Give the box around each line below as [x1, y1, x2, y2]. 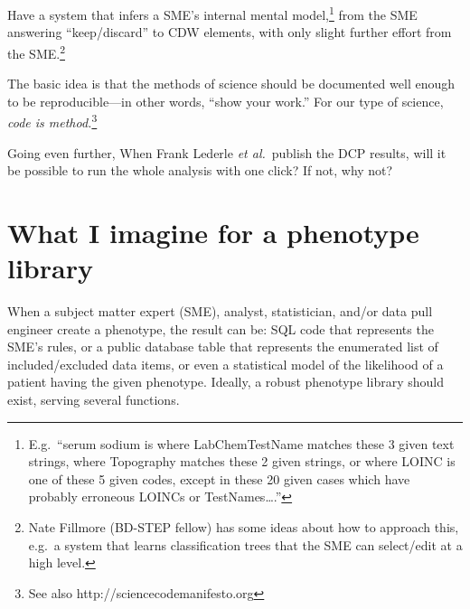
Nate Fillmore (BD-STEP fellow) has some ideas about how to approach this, [28, 517, 459, 536]
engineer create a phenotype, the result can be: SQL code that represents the [7, 319, 434, 338]
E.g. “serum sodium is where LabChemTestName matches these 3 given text [28, 434, 455, 453]
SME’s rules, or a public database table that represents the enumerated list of [7, 337, 438, 356]
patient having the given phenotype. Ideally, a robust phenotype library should [7, 372, 444, 391]
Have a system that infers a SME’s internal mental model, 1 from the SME [7, 3, 418, 23]
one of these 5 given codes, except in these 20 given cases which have [28, 469, 410, 488]
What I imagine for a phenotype [7, 213, 419, 250]
